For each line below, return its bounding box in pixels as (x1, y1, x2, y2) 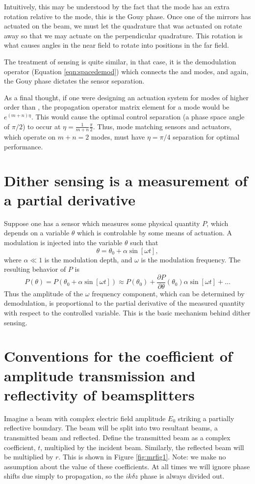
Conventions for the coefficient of (4, 346, 232, 366)
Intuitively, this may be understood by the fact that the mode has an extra (4, 1, 229, 11)
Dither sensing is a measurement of (4, 170, 248, 190)
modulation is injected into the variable (4, 237, 123, 248)
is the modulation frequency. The (141, 254, 241, 264)
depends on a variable (4, 228, 70, 238)
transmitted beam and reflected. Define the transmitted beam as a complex (4, 432, 230, 442)
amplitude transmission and (4, 365, 196, 385)
